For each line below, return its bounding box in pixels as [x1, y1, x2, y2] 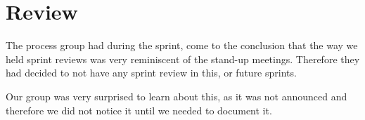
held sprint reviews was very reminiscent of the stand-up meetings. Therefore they [6, 51, 360, 66]
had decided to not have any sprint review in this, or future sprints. [6, 65, 297, 80]
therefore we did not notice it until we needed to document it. [6, 102, 272, 117]
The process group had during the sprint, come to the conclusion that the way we [6, 38, 358, 53]
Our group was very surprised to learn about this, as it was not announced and [6, 88, 347, 103]
